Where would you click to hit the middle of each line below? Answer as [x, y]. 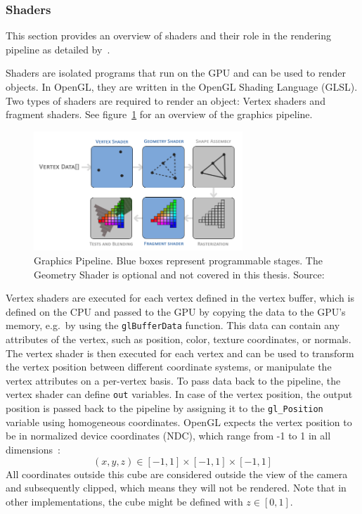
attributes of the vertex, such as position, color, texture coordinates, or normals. [179, 339]
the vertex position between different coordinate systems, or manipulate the [169, 367]
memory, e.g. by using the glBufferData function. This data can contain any [173, 325]
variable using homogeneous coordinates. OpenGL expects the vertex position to [179, 422]
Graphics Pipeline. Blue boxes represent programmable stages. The [178, 261]
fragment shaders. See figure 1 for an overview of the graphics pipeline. [159, 114]
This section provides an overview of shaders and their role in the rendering [169, 36]
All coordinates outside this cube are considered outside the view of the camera [177, 474]
